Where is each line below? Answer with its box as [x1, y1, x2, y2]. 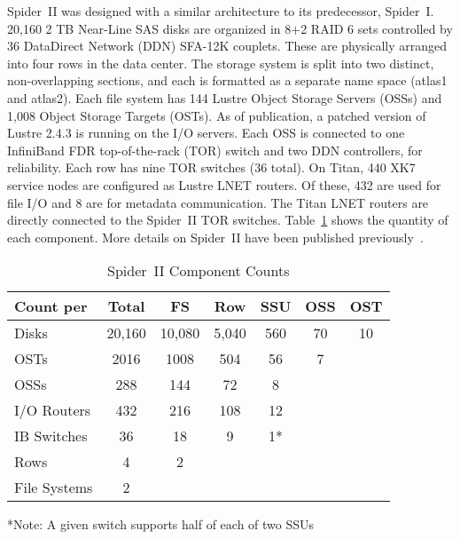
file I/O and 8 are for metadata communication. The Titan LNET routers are [7, 193, 429, 211]
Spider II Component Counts [107, 260, 290, 281]
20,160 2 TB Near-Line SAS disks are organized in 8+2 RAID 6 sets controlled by [7, 19, 453, 37]
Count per [14, 296, 88, 317]
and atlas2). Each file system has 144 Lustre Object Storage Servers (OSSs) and [7, 88, 442, 107]
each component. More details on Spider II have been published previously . [7, 227, 424, 246]
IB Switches [14, 425, 88, 447]
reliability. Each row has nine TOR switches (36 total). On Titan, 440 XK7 [7, 158, 416, 177]
